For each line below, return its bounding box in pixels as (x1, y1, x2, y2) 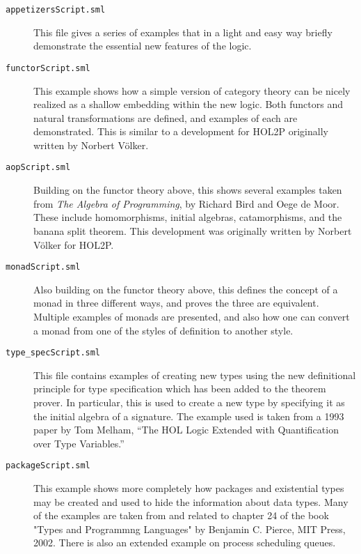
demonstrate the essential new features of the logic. (33, 38, 252, 53)
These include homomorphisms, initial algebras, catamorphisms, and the (33, 210, 342, 224)
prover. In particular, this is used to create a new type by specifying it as (33, 394, 345, 409)
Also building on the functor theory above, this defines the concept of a (33, 282, 338, 296)
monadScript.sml (6, 262, 81, 272)
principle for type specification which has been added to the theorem (33, 381, 326, 396)
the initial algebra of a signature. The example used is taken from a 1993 (33, 408, 344, 423)
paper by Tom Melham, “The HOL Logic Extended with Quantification (33, 422, 339, 437)
